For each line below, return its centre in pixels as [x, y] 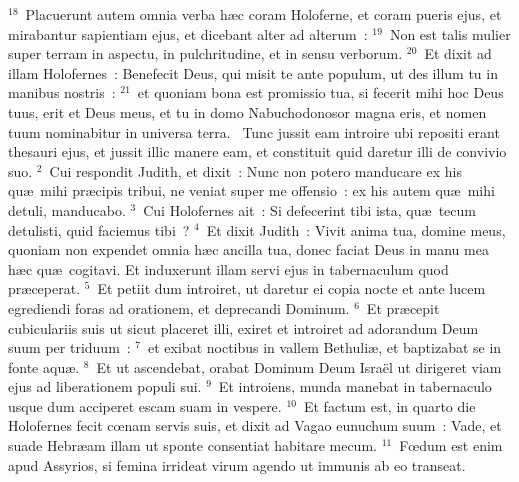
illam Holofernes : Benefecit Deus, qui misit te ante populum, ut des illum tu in [253, 72]
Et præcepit [403, 307]
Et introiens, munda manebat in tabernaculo [355, 386]
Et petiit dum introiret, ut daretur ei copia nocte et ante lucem [291, 288]
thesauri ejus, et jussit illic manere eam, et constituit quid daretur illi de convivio [257, 151]
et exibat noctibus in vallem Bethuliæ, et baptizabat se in [325, 347]
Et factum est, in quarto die [389, 405]
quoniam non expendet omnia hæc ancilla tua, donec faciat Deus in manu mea [248, 249]
